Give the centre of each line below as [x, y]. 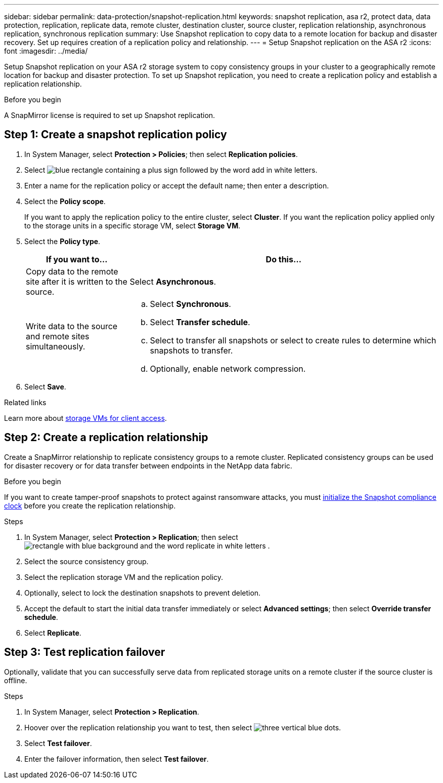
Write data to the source [72, 326]
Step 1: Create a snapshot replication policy [116, 135]
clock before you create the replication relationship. [90, 505]
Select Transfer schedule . [200, 322]
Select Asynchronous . [173, 281]
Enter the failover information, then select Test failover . [117, 759]
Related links [25, 402]
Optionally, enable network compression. [228, 368]
